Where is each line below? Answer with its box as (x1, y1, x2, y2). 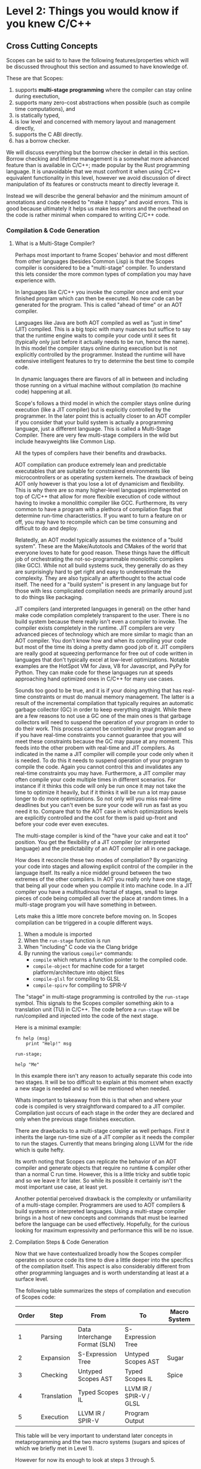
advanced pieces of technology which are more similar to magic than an (14, 631, 193, 638)
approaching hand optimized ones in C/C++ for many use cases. (14, 675, 175, 682)
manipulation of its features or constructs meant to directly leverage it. (6, 181, 179, 188)
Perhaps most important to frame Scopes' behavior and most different (14, 252, 188, 259)
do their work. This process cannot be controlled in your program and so (14, 725, 194, 732)
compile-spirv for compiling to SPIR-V (32, 981, 127, 989)
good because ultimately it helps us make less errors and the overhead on (6, 205, 189, 212)
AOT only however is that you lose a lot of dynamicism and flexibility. (14, 480, 184, 488)
